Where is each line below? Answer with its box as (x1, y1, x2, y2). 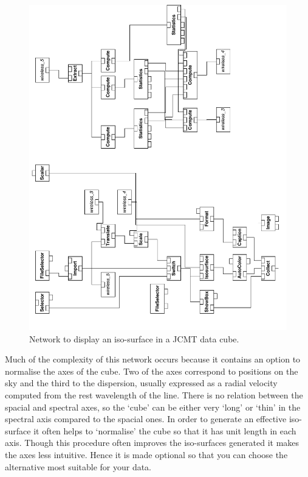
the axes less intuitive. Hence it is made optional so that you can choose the (5, 448, 288, 461)
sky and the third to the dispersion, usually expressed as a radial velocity (5, 376, 278, 389)
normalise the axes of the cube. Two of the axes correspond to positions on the (5, 364, 298, 377)
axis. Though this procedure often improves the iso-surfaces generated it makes (5, 436, 299, 449)
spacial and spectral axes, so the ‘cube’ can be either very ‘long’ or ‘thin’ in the (5, 400, 301, 413)
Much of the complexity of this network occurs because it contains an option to (5, 353, 301, 366)
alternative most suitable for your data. (5, 460, 152, 473)
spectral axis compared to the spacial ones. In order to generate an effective (5, 412, 287, 425)
